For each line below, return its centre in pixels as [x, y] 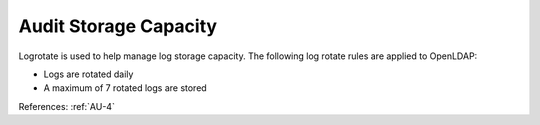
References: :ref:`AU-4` [66, 106]
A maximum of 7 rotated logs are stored [125, 88]
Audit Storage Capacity [118, 26]
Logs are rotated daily [88, 74]
